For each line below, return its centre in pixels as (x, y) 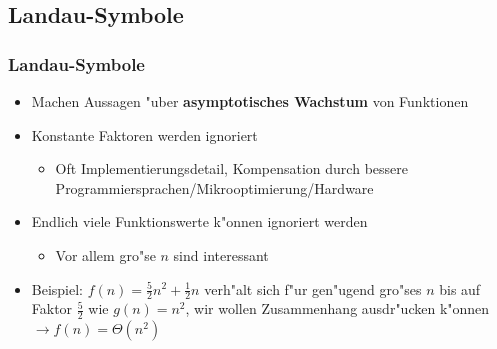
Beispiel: (57, 288)
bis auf (460, 288)
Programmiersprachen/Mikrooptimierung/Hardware (214, 187)
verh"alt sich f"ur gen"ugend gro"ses (313, 288)
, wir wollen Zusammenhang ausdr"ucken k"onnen (337, 308)
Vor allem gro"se (105, 254)
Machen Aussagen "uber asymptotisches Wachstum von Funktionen (250, 101)
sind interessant (221, 254)
